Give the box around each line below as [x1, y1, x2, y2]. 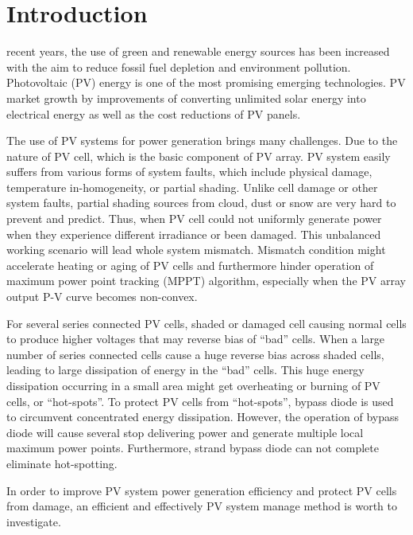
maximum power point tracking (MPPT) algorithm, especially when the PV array [6, 272, 406, 289]
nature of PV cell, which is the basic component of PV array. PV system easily [6, 147, 391, 164]
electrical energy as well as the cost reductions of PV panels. [6, 105, 301, 122]
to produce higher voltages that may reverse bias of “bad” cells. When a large [6, 330, 385, 347]
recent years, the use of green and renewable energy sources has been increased [6, 43, 390, 60]
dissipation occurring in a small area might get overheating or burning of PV [6, 377, 380, 393]
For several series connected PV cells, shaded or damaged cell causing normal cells [6, 314, 407, 331]
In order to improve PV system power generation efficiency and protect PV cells [6, 482, 397, 498]
